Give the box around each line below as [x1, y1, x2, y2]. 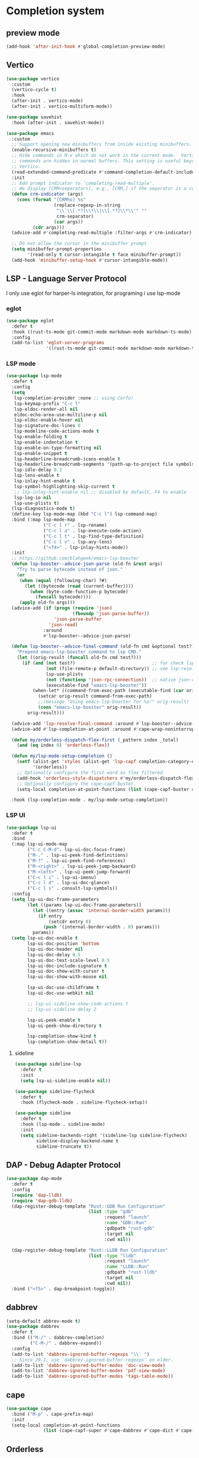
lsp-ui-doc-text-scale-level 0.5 [27, 957, 110, 963]
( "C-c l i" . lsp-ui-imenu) [27, 874, 97, 881]
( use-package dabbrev [6, 1324, 60, 1330]
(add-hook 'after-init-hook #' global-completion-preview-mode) [6, 43, 166, 49]
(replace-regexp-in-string [53, 202, 120, 209]
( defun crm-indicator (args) [11, 191, 84, 197]
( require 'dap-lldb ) [11, 1192, 62, 1198]
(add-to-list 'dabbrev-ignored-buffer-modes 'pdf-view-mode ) [11, 1368, 166, 1374]
